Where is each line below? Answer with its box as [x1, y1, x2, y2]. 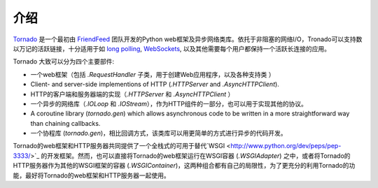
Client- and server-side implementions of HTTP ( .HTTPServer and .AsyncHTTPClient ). [30, 80, 279, 89]
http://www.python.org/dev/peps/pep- [230, 142, 342, 150]
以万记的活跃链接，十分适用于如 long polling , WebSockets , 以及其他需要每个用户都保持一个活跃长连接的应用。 [13, 44, 331, 52]
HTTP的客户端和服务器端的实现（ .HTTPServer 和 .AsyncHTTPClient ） [30, 89, 234, 98]
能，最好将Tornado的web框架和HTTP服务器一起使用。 [13, 171, 171, 180]
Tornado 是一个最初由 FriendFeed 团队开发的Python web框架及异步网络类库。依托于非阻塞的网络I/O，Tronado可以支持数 [13, 35, 363, 43]
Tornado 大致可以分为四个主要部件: [13, 57, 115, 66]
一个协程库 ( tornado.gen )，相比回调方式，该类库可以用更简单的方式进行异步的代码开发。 [30, 129, 287, 138]
